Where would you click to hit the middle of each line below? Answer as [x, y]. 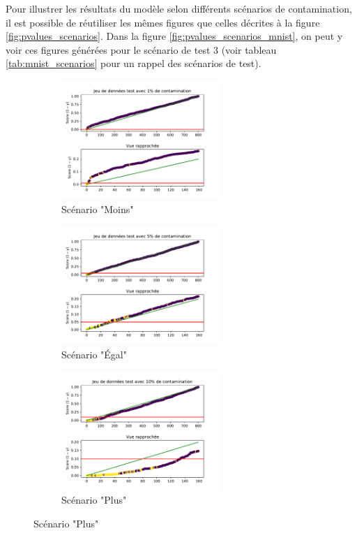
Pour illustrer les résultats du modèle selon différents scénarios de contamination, [179, 8]
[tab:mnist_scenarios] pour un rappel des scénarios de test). [134, 63]
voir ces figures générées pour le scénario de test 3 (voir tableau [141, 49]
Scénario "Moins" [98, 209]
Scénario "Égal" [94, 354]
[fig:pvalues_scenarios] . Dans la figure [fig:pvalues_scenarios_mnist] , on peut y [174, 36]
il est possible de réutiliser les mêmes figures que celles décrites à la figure [163, 22]
